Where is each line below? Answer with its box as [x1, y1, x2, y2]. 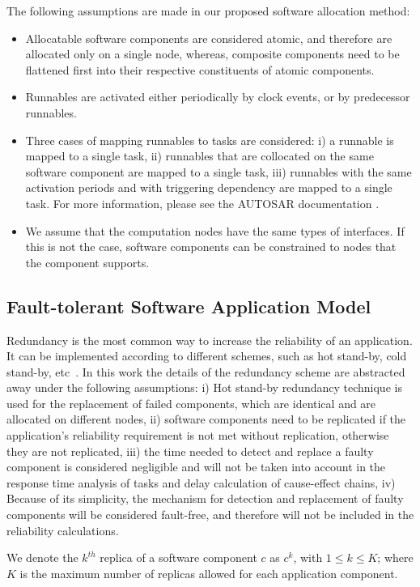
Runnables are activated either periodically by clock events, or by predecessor [25, 88, 410, 105]
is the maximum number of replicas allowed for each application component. [19, 564, 398, 581]
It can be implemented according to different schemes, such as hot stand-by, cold [6, 347, 407, 364]
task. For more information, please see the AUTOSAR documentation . [25, 194, 380, 211]
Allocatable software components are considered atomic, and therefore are [25, 29, 392, 46]
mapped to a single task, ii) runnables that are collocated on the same [25, 147, 374, 164]
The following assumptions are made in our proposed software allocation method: [6, 2, 410, 19]
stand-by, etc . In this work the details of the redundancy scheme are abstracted [6, 363, 405, 380]
